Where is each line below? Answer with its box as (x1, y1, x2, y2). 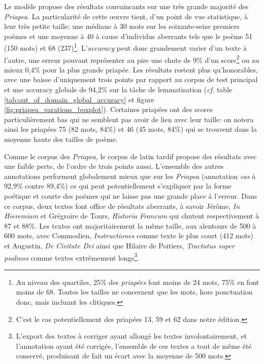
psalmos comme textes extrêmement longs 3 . (4, 250, 139, 263)
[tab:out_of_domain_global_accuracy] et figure (4, 94, 154, 104)
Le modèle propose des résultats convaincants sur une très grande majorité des (4, 1, 249, 11)
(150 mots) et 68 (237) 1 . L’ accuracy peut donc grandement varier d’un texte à (4, 41, 247, 53)
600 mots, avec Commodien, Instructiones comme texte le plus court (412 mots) (4, 230, 253, 241)
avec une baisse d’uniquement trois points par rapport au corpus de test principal (4, 74, 258, 85)
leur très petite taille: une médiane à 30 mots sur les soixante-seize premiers (4, 21, 240, 31)
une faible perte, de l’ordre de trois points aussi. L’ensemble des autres (4, 161, 224, 171)
